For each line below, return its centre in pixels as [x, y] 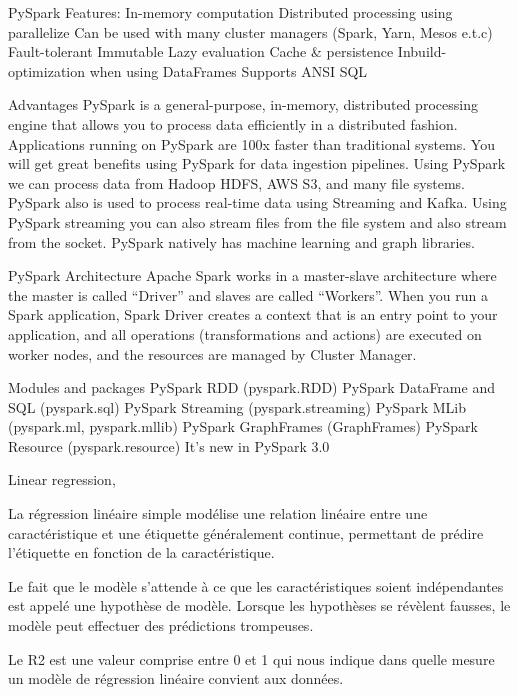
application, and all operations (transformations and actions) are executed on [245, 333]
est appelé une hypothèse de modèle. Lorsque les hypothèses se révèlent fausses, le [259, 605]
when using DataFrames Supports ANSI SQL [228, 70]
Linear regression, [62, 479]
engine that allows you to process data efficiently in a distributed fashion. [233, 123]
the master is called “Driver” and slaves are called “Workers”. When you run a [248, 294]
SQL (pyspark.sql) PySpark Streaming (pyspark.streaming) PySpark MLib [237, 406]
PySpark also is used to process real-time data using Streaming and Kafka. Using [257, 202]
